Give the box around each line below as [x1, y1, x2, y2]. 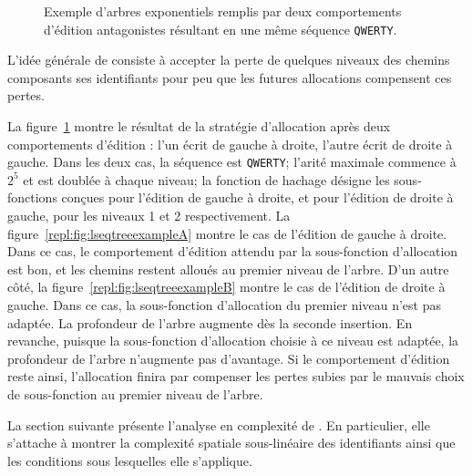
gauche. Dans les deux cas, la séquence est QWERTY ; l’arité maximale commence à [7, 152, 457, 171]
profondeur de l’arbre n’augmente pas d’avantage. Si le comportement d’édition [7, 348, 450, 367]
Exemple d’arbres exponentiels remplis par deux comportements [44, 2, 402, 20]
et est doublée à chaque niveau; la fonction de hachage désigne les [23, 170, 390, 189]
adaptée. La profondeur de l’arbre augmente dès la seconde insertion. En [7, 313, 413, 332]
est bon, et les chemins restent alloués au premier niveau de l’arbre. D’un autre [7, 259, 449, 278]
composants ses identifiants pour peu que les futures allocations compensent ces [7, 67, 452, 87]
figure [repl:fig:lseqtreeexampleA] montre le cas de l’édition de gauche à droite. [7, 223, 447, 243]
